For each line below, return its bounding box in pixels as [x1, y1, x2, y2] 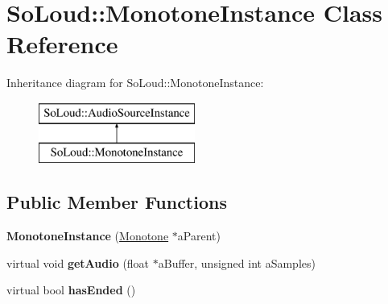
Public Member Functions [6, 189, 227, 214]
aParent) [177, 227, 221, 244]
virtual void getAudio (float [6, 254, 150, 271]
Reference [6, 27, 118, 60]
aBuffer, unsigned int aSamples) [158, 254, 316, 271]
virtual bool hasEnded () [6, 281, 136, 298]
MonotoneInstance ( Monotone [6, 227, 169, 244]
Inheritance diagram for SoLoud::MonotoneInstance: [6, 74, 264, 91]
